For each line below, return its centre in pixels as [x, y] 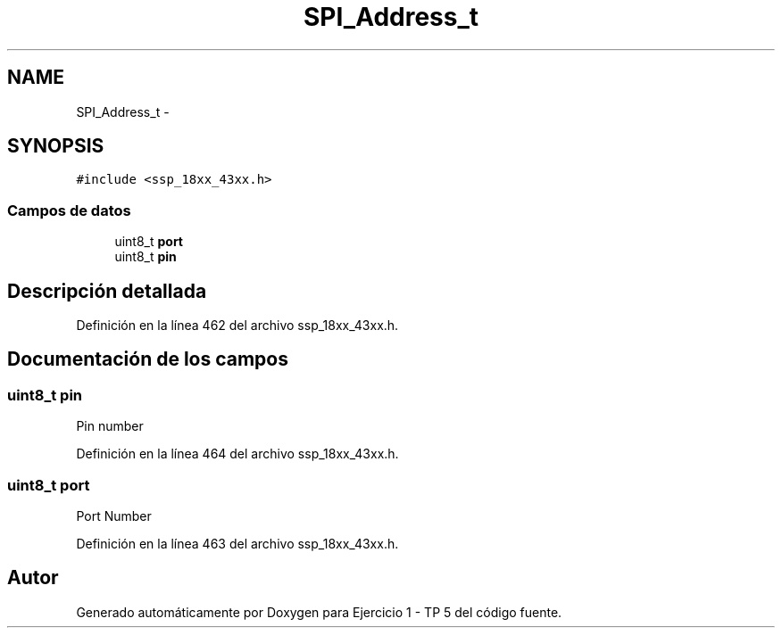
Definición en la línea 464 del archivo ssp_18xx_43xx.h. [237, 454]
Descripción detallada [107, 291]
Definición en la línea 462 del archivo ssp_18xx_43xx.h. [237, 326]
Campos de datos [69, 210]
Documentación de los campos [148, 359]
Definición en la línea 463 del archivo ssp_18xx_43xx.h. [237, 544]
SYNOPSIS [56, 146]
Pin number [110, 426]
